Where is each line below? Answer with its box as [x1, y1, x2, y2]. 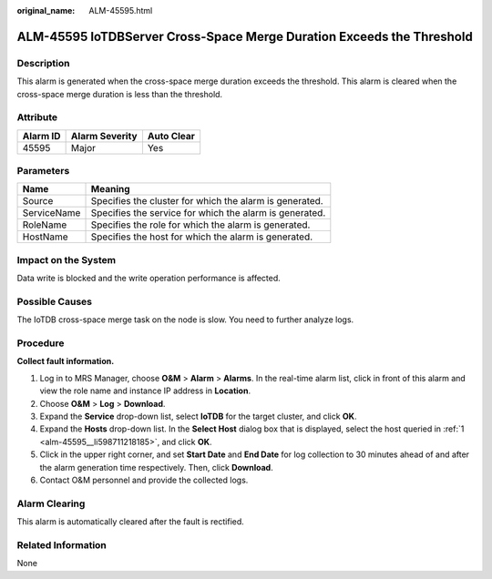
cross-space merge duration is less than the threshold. [16, 88, 223, 99]
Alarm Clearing [16, 497, 86, 510]
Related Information [16, 538, 107, 551]
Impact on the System [16, 253, 117, 266]
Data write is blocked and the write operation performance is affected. [16, 273, 282, 284]
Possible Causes [16, 295, 93, 308]
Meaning [90, 183, 131, 196]
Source [22, 195, 54, 208]
